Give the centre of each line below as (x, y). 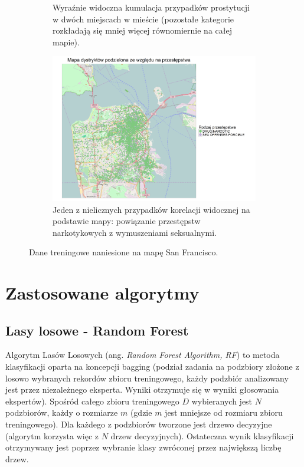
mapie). (66, 42)
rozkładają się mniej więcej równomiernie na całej (142, 30)
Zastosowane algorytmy (102, 293)
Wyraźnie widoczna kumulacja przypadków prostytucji (151, 7)
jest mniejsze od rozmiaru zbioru (224, 412)
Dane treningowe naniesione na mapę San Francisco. (124, 252)
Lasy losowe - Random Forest (97, 330)
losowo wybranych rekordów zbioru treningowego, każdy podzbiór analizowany (147, 378)
